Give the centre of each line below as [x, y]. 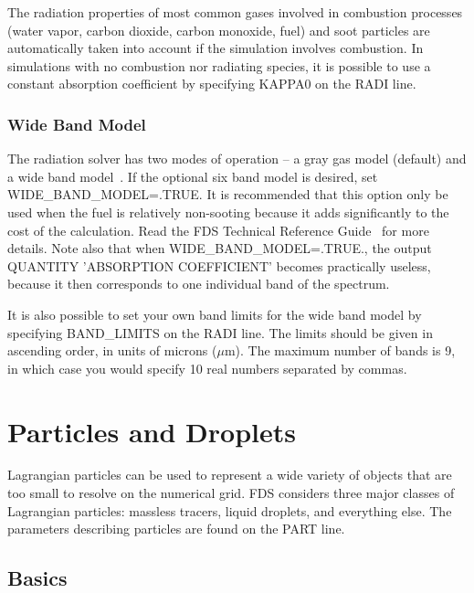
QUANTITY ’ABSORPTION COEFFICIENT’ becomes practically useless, [219, 265]
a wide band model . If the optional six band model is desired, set [193, 176]
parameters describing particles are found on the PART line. [176, 529]
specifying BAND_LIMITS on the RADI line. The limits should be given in [220, 332]
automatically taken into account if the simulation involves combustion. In [216, 48]
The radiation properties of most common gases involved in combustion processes [235, 12]
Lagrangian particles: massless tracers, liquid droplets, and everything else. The [230, 510]
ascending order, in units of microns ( [112, 350]
